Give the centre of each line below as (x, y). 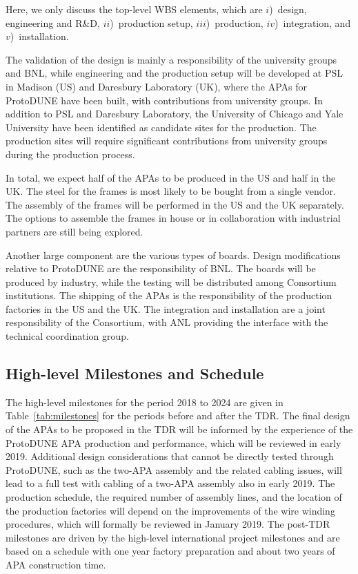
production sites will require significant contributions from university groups (167, 141)
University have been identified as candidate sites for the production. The (161, 127)
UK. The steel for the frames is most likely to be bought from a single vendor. (171, 191)
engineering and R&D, (53, 22)
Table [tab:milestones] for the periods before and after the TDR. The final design (178, 415)
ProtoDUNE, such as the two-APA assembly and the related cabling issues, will (174, 469)
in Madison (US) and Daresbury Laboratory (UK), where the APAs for (157, 86)
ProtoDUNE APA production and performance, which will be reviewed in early (173, 442)
